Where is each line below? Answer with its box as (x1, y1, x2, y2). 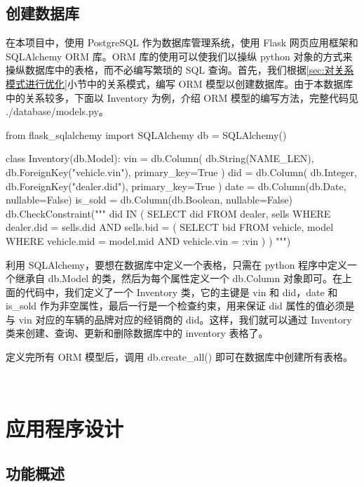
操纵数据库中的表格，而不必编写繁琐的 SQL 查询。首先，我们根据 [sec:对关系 (6, 62, 354, 77)
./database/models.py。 (6, 104, 109, 119)
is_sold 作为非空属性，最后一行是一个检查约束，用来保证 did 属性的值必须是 (6, 298, 355, 313)
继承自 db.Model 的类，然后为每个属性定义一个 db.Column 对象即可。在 (15, 271, 342, 286)
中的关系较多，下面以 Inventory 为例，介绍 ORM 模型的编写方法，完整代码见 (6, 90, 359, 105)
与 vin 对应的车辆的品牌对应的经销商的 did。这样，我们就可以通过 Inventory (6, 312, 352, 326)
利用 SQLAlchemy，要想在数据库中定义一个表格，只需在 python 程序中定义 (6, 257, 348, 272)
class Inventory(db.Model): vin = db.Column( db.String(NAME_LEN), (6, 151, 314, 166)
